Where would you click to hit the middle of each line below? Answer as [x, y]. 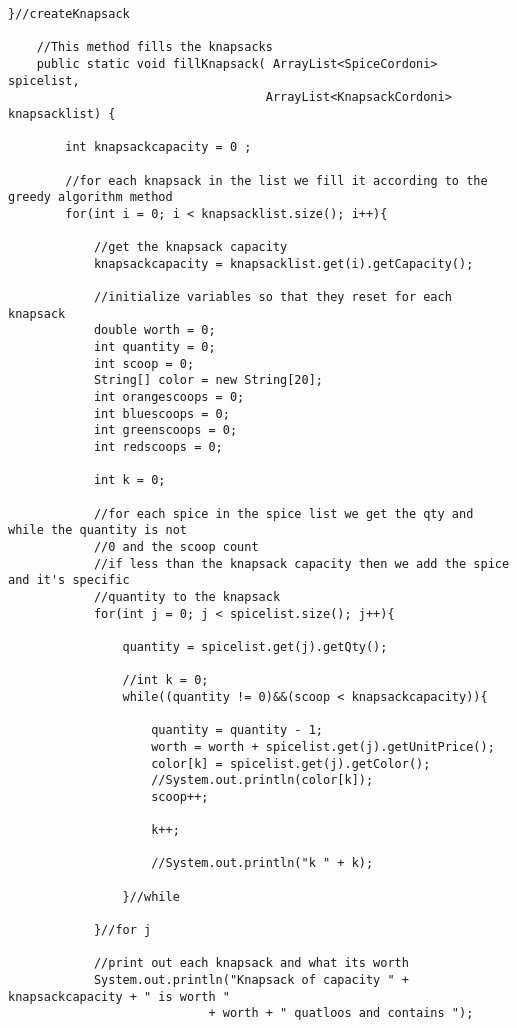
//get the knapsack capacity [190, 247]
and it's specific [69, 580]
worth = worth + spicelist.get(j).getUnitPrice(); [323, 746]
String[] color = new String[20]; [208, 380]
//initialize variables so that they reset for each [272, 297]
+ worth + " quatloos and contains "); [341, 1013]
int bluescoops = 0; [161, 413]
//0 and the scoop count [176, 547]
